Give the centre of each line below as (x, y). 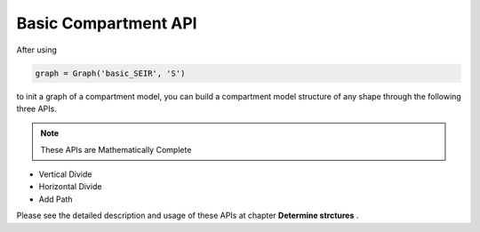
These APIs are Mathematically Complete (116, 149)
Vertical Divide (65, 174)
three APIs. (36, 108)
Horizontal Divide (70, 187)
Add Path (56, 199)
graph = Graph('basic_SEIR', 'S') (110, 73)
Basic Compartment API (107, 23)
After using (37, 50)
